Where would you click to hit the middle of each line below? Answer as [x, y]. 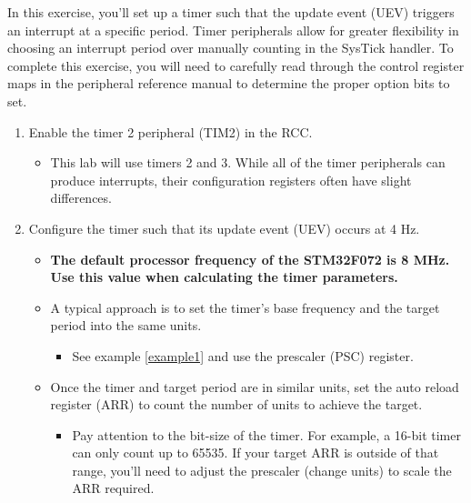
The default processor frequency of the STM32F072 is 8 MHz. [250, 259]
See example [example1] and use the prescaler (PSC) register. [243, 355]
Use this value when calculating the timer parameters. [224, 277]
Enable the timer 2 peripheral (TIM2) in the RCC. [170, 131]
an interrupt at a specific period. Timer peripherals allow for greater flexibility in [233, 30]
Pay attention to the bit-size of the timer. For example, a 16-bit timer [266, 434]
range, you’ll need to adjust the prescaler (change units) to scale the [262, 470]
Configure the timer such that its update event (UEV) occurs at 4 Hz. [224, 228]
